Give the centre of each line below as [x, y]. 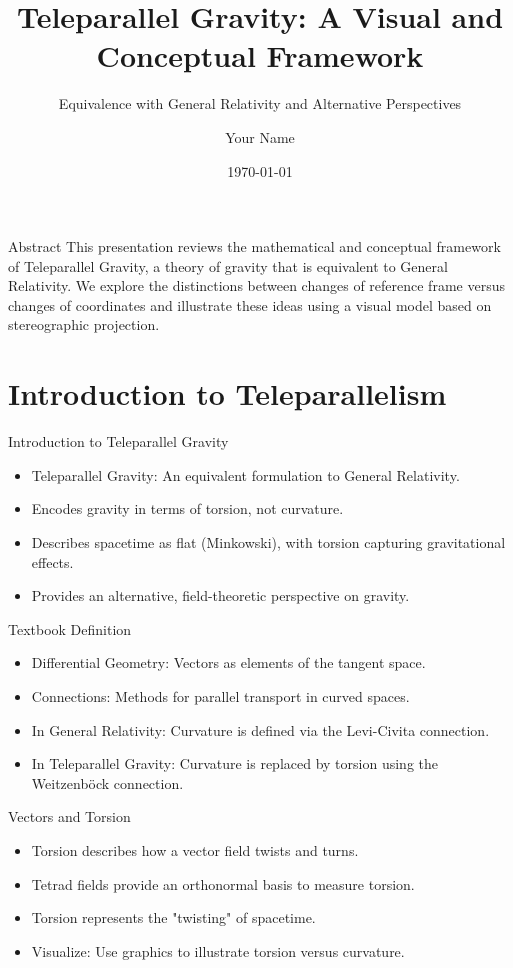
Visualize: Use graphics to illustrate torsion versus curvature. [218, 950]
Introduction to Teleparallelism [227, 393]
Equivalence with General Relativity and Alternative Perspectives [260, 103]
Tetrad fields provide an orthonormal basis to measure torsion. [223, 883]
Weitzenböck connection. [107, 782]
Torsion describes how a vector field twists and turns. [195, 849]
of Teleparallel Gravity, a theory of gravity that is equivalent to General [228, 265]
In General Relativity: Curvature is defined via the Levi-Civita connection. [260, 729]
